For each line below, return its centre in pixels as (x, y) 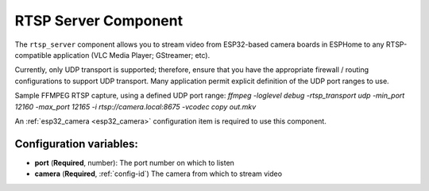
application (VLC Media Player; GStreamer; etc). (131, 55)
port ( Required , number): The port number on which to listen (134, 162)
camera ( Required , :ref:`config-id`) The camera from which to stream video (158, 174)
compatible (33, 55)
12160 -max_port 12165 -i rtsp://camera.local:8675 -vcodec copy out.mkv (135, 106)
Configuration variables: (77, 144)
